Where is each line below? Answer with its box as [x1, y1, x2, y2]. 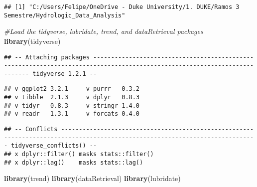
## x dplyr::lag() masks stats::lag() [4, 159, 143, 166]
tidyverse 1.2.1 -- [32, 70, 97, 77]
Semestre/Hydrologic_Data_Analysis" [4, 11, 126, 19]
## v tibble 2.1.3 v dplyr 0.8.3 [4, 94, 140, 101]
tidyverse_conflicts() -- [11, 142, 97, 150]
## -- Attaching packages [4, 53, 90, 61]
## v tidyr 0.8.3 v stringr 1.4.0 [4, 102, 140, 109]
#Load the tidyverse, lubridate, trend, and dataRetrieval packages [4, 26, 203, 36]
